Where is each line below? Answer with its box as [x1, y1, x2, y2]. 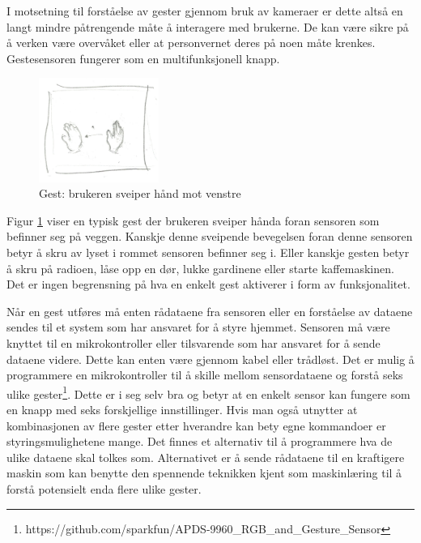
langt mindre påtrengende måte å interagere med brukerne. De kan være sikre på [6, 18, 409, 35]
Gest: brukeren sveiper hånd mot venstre [39, 185, 241, 202]
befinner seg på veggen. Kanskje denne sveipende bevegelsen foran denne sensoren [6, 228, 413, 245]
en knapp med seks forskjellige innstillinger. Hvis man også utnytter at [6, 400, 358, 417]
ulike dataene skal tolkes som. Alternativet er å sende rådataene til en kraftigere [6, 448, 405, 465]
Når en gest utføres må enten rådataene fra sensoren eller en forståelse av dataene [6, 302, 413, 319]
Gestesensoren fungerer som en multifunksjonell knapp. [6, 49, 280, 66]
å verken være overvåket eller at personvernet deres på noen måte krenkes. [6, 34, 376, 51]
